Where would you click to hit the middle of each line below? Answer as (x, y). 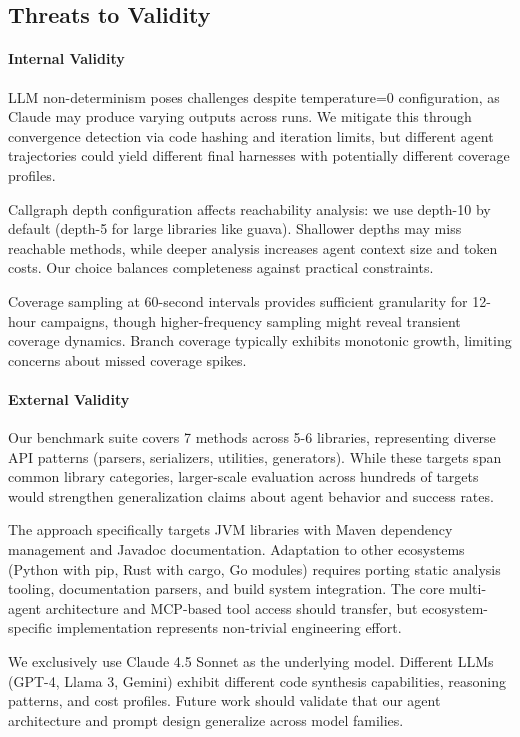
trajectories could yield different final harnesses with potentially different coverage (259, 155)
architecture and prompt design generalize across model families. (206, 719)
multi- (468, 588)
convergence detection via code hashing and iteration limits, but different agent (251, 135)
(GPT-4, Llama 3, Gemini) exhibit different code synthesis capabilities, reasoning (257, 680)
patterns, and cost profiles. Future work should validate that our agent (224, 700)
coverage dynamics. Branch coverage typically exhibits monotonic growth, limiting (260, 340)
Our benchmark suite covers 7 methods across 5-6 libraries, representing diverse (252, 437)
